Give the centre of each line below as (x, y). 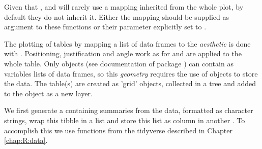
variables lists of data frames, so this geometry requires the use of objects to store (131, 73)
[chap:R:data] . (26, 140)
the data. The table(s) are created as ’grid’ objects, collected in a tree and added (130, 83)
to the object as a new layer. (48, 93)
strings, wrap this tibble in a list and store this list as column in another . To (125, 120)
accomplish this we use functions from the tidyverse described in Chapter (118, 130)
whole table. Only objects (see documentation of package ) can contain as (119, 63)
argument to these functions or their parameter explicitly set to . (105, 27)
